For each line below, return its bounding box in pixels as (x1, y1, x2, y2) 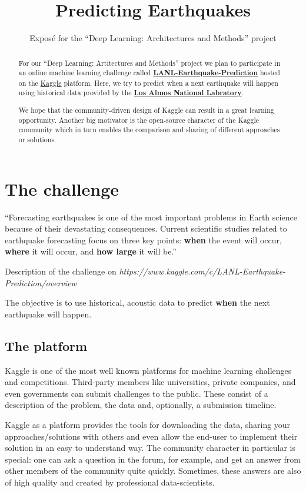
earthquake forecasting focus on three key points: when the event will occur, (5, 233, 282, 246)
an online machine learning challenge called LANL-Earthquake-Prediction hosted (18, 68, 280, 78)
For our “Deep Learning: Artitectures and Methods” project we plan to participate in (18, 58, 281, 68)
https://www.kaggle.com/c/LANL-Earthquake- (119, 265, 286, 277)
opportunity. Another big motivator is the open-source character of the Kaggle (18, 115, 260, 125)
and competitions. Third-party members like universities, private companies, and (5, 376, 296, 388)
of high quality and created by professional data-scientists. (5, 476, 215, 488)
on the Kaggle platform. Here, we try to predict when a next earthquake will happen (18, 78, 278, 88)
